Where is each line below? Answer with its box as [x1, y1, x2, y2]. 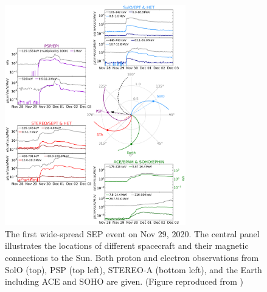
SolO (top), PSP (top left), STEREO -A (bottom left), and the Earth [5, 263, 262, 276]
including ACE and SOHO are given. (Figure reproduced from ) [5, 275, 243, 288]
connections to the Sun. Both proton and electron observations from [5, 251, 259, 264]
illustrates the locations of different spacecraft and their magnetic [5, 239, 249, 252]
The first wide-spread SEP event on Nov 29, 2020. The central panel [5, 227, 260, 240]
